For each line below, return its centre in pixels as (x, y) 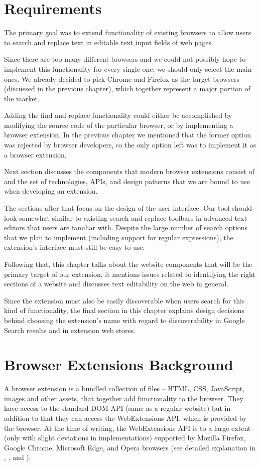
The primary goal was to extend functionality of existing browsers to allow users (128, 32)
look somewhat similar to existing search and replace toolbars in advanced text (125, 217)
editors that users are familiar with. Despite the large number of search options (126, 227)
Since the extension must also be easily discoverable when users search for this (124, 300)
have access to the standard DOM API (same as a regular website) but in (117, 408)
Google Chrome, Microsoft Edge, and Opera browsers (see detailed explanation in (130, 447)
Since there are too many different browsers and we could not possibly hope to (125, 59)
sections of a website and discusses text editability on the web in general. (116, 284)
